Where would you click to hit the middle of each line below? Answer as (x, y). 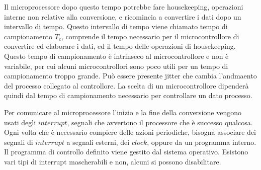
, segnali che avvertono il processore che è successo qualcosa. (160, 122)
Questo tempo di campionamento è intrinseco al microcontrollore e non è (116, 56)
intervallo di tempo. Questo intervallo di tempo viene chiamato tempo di (116, 26)
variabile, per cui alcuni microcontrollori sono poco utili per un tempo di (116, 66)
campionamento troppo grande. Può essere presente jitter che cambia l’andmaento (130, 76)
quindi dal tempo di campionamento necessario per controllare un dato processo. (128, 95)
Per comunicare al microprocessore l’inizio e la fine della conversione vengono (123, 112)
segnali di (19, 142)
